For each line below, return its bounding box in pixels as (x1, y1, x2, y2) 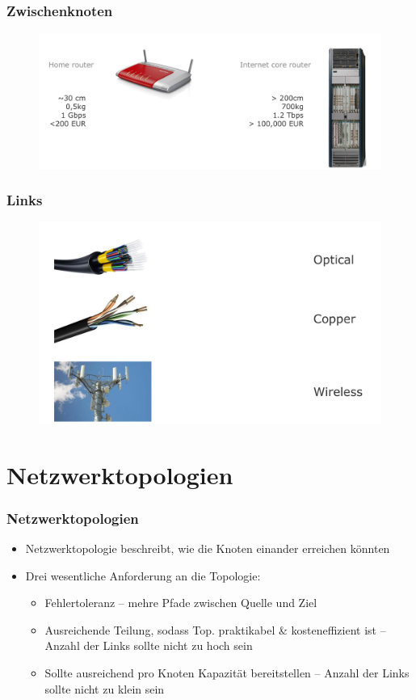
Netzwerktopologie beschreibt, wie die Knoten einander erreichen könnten (25, 539, 390, 556)
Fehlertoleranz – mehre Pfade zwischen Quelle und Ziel (44, 594, 317, 611)
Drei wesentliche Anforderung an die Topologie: (25, 567, 261, 584)
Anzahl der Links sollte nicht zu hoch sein (44, 637, 253, 654)
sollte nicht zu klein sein (44, 680, 165, 697)
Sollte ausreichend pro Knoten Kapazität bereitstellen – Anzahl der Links (44, 664, 410, 681)
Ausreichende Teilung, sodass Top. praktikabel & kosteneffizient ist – (44, 621, 386, 638)
